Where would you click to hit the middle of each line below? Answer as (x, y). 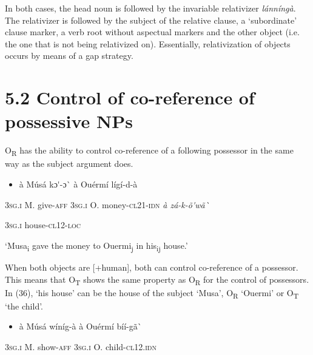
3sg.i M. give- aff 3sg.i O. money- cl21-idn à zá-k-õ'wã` (107, 204)
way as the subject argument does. (69, 164)
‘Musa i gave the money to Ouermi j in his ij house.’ (96, 246)
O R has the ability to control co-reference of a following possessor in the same (149, 151)
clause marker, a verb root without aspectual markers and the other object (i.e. (152, 32)
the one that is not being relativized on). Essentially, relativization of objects (148, 43)
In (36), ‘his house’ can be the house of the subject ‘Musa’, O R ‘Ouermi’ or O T (152, 293)
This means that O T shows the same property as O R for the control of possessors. (157, 280)
